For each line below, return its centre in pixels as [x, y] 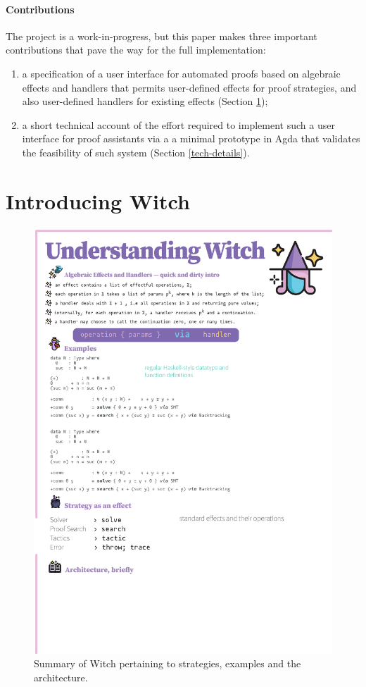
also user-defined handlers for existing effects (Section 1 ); [145, 101]
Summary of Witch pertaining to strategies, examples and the [168, 663]
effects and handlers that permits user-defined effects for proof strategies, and [189, 87]
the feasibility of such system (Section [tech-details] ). [136, 152]
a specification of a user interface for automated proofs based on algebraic [181, 73]
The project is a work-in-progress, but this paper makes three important [162, 36]
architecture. [61, 677]
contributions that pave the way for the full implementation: [136, 50]
